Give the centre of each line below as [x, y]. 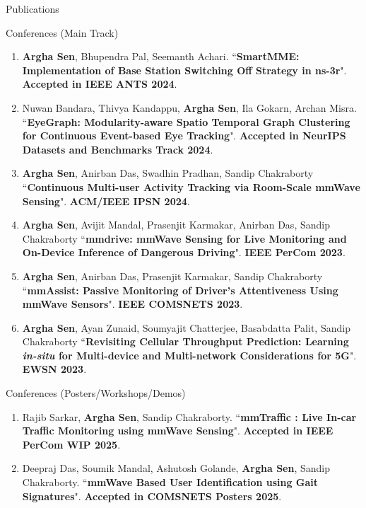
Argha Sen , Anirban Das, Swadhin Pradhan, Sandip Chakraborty [168, 173]
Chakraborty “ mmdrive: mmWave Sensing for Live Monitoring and [184, 238]
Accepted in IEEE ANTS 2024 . [100, 84]
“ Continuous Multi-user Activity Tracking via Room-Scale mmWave [191, 186]
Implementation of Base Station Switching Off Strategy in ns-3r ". [184, 70]
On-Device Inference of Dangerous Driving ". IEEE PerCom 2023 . [184, 252]
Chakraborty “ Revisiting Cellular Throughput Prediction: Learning [185, 341]
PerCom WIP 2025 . [71, 444]
